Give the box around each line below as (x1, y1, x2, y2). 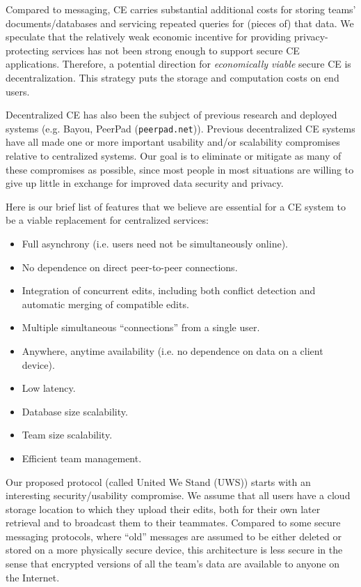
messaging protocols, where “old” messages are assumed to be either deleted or (6, 528, 342, 543)
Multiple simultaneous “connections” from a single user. (22, 320, 260, 335)
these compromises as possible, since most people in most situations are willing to (6, 162, 354, 176)
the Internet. (6, 570, 60, 584)
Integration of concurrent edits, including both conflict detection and (22, 283, 316, 298)
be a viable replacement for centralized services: (6, 213, 209, 227)
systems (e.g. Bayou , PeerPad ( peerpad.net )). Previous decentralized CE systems (6, 121, 355, 135)
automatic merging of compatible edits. (22, 296, 189, 311)
